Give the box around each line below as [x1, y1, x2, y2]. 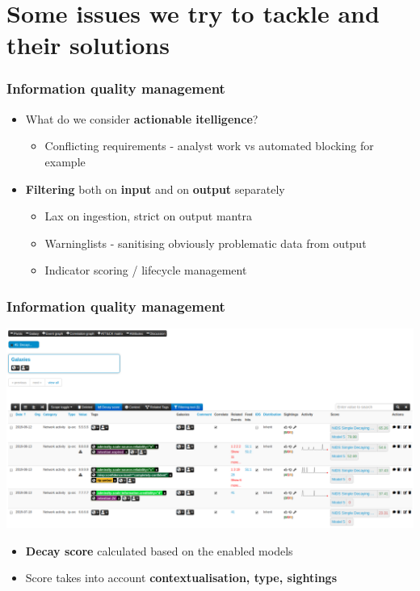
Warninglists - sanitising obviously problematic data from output [44, 234, 367, 251]
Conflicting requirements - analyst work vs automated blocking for [44, 137, 374, 154]
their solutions [6, 28, 170, 61]
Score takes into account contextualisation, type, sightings [25, 569, 338, 586]
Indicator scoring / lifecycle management [44, 262, 247, 279]
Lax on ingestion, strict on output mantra [44, 207, 252, 224]
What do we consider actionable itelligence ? [25, 110, 258, 127]
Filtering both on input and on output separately [25, 180, 285, 197]
